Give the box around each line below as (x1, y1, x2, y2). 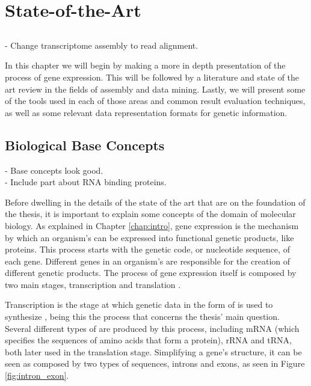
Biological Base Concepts (5, 135, 165, 154)
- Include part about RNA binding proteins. (5, 176, 167, 188)
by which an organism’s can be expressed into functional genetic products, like (5, 231, 294, 244)
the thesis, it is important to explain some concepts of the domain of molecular (5, 207, 296, 220)
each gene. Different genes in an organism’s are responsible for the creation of (5, 254, 291, 267)
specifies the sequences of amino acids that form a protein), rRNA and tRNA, (5, 334, 292, 346)
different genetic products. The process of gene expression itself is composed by (5, 266, 297, 279)
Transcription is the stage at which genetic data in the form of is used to (5, 298, 273, 311)
